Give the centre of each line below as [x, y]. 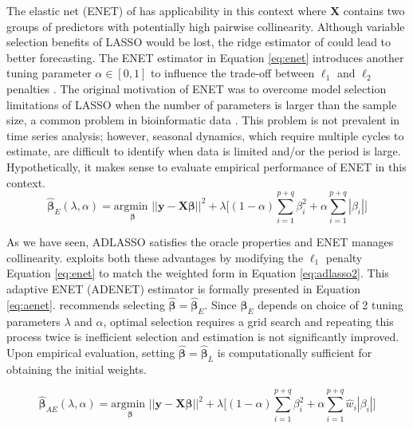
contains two [374, 10]
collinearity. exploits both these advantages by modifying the [155, 257]
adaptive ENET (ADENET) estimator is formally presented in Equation [184, 289]
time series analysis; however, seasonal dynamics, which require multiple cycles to [205, 135]
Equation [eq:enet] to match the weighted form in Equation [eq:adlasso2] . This [198, 273]
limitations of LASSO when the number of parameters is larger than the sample [202, 104]
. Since [220, 304]
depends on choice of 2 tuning [330, 304]
